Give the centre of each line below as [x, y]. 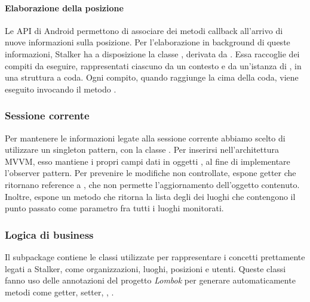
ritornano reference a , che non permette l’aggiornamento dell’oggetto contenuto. [152, 184]
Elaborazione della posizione [64, 7]
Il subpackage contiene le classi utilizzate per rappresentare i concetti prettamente [155, 256]
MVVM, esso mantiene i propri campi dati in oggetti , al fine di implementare [148, 161]
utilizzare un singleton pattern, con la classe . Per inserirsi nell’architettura [142, 150]
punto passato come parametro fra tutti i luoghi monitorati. [114, 208]
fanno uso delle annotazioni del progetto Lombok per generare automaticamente [150, 280]
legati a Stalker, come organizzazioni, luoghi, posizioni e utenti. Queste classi [145, 268]
